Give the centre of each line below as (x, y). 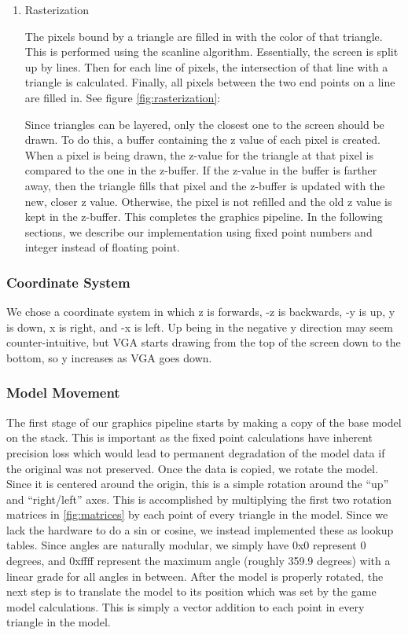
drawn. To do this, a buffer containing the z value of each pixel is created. (202, 139)
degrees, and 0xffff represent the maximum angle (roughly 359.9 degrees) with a (198, 561)
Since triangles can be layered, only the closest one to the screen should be (204, 124)
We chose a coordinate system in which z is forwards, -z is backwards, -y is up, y (201, 312)
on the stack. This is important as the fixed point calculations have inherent (189, 437)
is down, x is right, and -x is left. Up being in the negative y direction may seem (200, 327)
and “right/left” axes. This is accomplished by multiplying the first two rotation (199, 499)
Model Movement (63, 393)
